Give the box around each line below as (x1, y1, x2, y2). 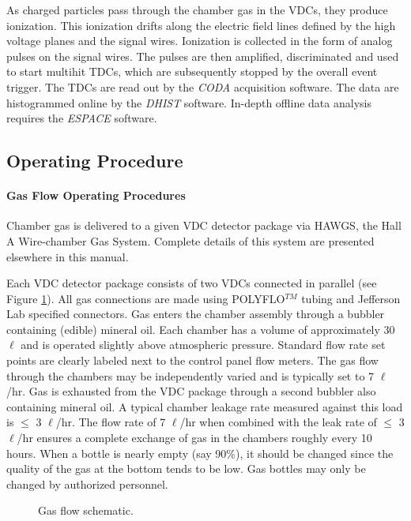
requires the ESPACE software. (6, 110, 157, 126)
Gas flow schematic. (38, 502, 134, 519)
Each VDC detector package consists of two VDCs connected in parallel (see (6, 275, 377, 291)
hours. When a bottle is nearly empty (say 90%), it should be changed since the (6, 444, 394, 461)
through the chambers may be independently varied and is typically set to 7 (6, 367, 375, 384)
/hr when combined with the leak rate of (179, 414, 377, 430)
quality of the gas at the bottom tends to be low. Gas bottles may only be (6, 460, 366, 477)
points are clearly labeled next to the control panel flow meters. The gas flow (6, 352, 379, 369)
